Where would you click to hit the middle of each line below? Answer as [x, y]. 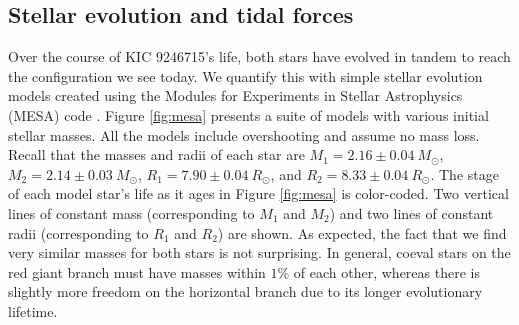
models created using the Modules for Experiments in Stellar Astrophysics [235, 95]
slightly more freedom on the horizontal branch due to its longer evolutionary [245, 291]
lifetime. [33, 310]
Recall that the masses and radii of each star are [156, 154]
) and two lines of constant [411, 212]
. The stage [464, 173]
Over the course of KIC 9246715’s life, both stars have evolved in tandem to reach [259, 56]
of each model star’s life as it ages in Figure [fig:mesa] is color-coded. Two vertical [258, 193]
